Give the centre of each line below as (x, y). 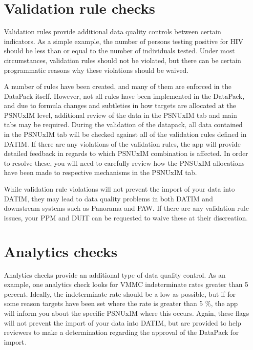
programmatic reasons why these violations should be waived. (96, 70)
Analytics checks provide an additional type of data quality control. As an (115, 274)
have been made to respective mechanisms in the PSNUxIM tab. (101, 172)
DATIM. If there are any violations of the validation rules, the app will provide (122, 143)
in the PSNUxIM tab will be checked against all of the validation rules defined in (125, 134)
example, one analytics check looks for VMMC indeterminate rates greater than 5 (126, 284)
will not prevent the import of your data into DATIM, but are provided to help (123, 322)
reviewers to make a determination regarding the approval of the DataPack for (121, 332)
